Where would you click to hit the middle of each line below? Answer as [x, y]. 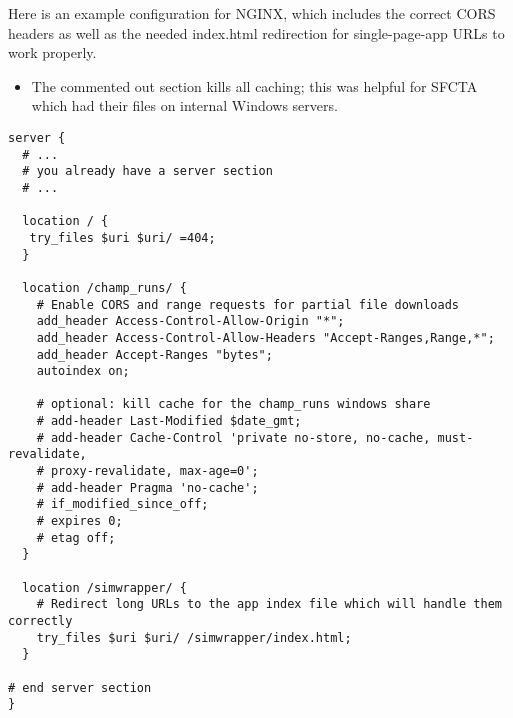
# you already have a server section [147, 171]
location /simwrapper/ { [104, 587]
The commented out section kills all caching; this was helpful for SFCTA [254, 85]
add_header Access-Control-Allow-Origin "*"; [190, 321]
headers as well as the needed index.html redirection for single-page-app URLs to [256, 32]
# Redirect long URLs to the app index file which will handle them [269, 604]
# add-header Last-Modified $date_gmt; [169, 421]
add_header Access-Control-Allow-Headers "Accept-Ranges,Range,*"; [265, 337]
